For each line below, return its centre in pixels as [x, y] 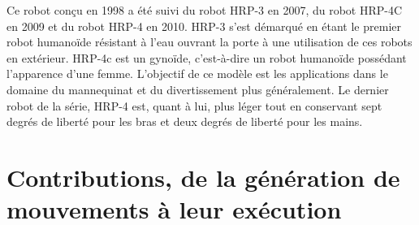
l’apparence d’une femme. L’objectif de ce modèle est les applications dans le [197, 74]
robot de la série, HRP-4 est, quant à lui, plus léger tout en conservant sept [194, 105]
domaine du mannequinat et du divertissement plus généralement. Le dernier [198, 89]
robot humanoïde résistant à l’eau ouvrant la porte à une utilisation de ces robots [209, 42]
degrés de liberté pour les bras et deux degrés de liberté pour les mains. [185, 121]
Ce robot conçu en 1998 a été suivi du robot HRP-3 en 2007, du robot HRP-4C [205, 10]
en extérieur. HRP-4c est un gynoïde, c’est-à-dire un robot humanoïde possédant [207, 57]
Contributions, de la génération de [203, 177]
